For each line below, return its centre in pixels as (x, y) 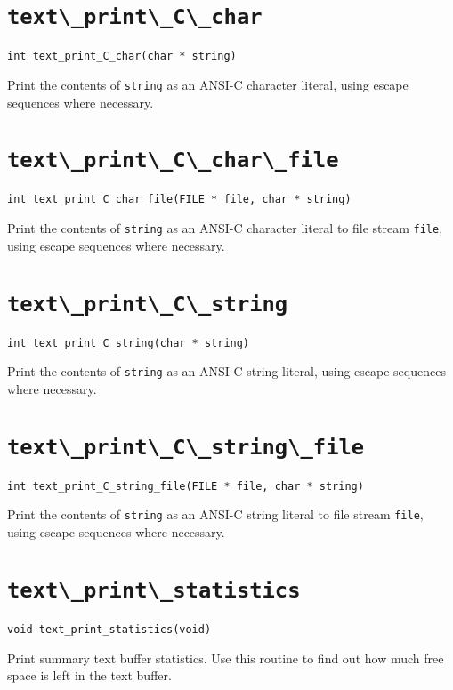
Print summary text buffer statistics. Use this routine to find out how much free (226, 658)
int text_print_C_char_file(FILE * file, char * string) (179, 200)
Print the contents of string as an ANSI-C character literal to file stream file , (225, 228)
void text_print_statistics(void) (109, 629)
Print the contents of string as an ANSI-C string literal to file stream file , (215, 514)
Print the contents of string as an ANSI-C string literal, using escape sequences (226, 371)
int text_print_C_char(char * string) (122, 56)
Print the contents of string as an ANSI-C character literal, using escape (208, 84)
